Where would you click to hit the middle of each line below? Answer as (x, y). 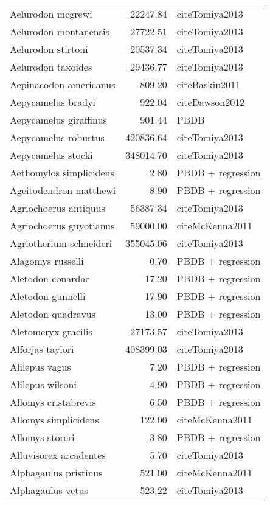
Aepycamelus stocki (51, 155)
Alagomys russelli (47, 261)
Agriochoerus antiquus (57, 208)
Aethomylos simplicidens (62, 172)
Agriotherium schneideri (61, 243)
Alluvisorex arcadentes (58, 455)
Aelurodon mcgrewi (51, 14)
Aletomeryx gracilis (51, 331)
